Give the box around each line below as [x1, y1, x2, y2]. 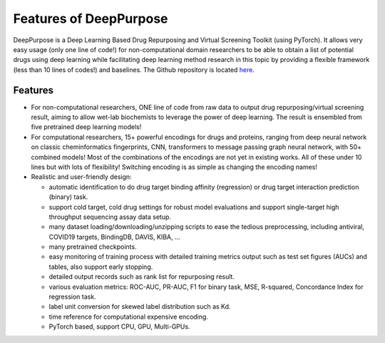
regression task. [48, 292, 96, 301]
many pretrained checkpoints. [48, 242, 137, 251]
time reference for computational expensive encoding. [48, 312, 208, 321]
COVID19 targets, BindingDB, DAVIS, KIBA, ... [48, 232, 181, 241]
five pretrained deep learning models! [31, 123, 142, 131]
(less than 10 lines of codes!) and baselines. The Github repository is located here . [13, 65, 255, 74]
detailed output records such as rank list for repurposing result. [48, 272, 235, 281]
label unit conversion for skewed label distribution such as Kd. [48, 302, 231, 311]
